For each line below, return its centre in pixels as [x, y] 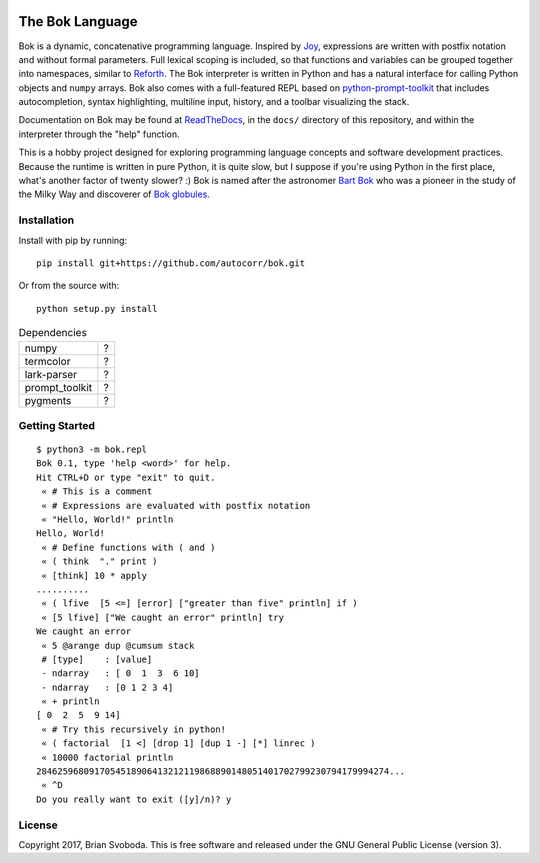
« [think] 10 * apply [94, 575]
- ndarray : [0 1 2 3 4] [107, 687]
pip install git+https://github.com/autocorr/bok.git [170, 263]
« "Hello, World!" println [107, 519]
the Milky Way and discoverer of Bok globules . [114, 194]
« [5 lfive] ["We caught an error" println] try [163, 617]
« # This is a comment [97, 491]
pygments [48, 400]
